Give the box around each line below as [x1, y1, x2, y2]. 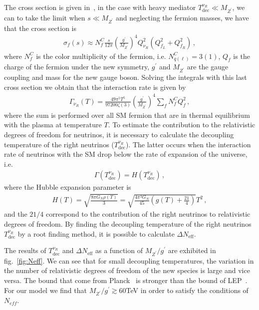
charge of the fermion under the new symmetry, [4, 61, 150, 72]
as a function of [95, 245, 143, 256]
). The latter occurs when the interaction [125, 139, 251, 149]
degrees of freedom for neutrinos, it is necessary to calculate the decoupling [4, 129, 234, 140]
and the [4, 209, 27, 219]
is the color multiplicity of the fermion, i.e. [36, 50, 166, 61]
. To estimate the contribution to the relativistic [108, 119, 256, 130]
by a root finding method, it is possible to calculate [17, 228, 175, 239]
